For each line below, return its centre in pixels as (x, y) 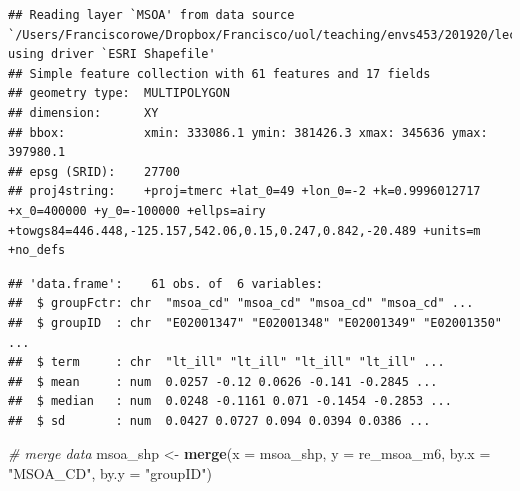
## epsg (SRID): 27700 (94, 171)
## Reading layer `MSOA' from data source (151, 15)
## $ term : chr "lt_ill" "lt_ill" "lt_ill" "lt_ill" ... (226, 362)
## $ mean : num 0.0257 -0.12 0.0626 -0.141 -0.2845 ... (223, 381)
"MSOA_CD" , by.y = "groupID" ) (110, 473)
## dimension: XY (83, 112)
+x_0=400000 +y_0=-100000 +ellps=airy (137, 210)
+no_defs (37, 250)
